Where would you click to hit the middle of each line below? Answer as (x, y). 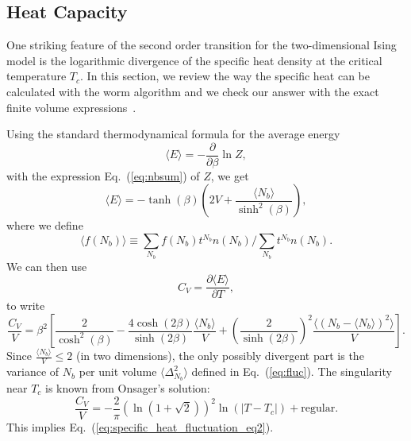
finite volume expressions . (71, 107)
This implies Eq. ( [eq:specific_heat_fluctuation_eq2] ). (140, 426)
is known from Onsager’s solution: (128, 388)
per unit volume (118, 371)
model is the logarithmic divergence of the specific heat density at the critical (194, 60)
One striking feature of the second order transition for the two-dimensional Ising (202, 45)
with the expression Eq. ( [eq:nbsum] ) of (103, 175)
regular (318, 409)
